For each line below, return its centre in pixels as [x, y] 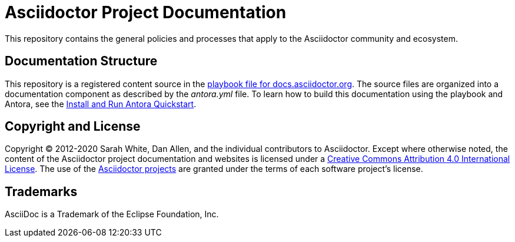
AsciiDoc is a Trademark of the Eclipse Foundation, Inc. [112, 214]
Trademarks [41, 191]
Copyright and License [73, 127]
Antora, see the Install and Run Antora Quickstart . [101, 104]
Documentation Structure [81, 61]
